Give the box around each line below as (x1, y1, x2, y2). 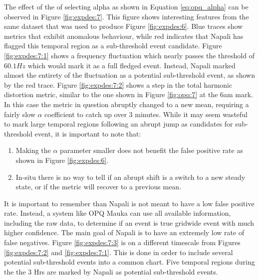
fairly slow (4, 109, 35, 119)
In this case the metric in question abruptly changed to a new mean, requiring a (4, 99, 249, 109)
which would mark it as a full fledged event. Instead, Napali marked (27, 60, 236, 70)
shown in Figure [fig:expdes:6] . (15, 154, 109, 165)
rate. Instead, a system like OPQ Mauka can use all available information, (4, 208, 231, 218)
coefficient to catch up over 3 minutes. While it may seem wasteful (44, 109, 248, 119)
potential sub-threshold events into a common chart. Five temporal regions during (4, 257, 255, 267)
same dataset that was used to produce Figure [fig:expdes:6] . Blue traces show (4, 21, 243, 31)
